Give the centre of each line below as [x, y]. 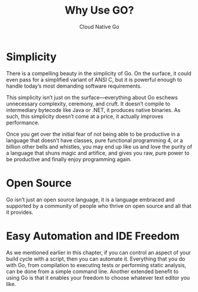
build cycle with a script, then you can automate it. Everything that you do [96, 259]
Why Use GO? [99, 10]
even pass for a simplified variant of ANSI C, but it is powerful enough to [94, 79]
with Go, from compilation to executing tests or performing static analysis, [96, 265]
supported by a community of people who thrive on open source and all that [99, 206]
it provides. [20, 212]
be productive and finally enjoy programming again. [69, 159]
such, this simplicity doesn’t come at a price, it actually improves [85, 116]
